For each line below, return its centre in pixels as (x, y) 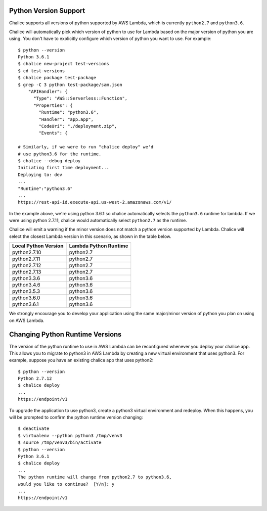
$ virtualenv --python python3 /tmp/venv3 (70, 436)
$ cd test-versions (42, 71)
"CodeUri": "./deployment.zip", (78, 126)
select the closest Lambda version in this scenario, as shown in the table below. (90, 236)
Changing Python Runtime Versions (66, 335)
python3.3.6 (26, 279)
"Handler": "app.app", (66, 119)
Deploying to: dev (40, 175)
